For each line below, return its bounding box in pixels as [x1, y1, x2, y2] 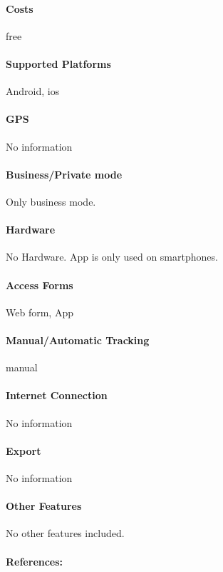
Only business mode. [6, 194, 96, 209]
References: [6, 553, 63, 568]
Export [6, 443, 41, 458]
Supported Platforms [6, 56, 111, 71]
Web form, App [6, 304, 73, 319]
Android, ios [6, 84, 60, 99]
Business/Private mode [6, 166, 123, 181]
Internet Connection [6, 388, 108, 403]
